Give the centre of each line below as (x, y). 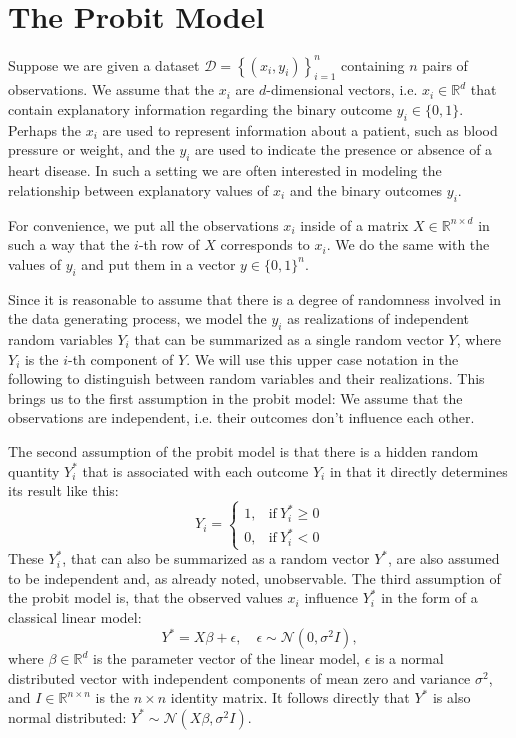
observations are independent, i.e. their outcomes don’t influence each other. (241, 417)
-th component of (121, 358)
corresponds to (265, 244)
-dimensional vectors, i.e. (342, 89)
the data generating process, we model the (137, 318)
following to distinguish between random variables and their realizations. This (246, 378)
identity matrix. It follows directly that (290, 697)
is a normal (409, 658)
